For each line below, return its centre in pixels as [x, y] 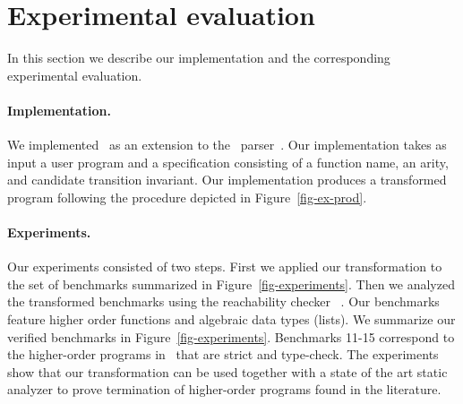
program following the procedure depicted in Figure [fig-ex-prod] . [187, 197]
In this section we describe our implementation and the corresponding [199, 58]
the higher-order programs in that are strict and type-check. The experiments [223, 354]
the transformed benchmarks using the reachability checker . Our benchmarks [223, 301]
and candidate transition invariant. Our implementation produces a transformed [227, 180]
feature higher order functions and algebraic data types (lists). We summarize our [231, 319]
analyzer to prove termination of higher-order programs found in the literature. [224, 389]
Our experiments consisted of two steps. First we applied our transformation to [225, 266]
